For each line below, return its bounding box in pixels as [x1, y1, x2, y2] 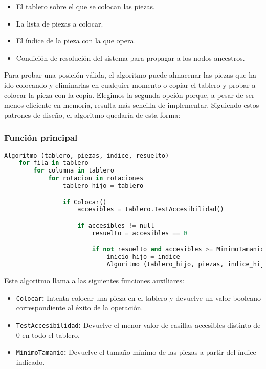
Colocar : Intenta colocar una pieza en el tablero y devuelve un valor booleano [16, 292, 261, 303]
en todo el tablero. [22, 329, 80, 340]
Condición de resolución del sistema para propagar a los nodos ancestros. [16, 52, 245, 63]
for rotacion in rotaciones [48, 175, 144, 182]
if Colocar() [62, 198, 107, 206]
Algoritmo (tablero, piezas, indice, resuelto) [4, 152, 169, 159]
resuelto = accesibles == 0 [92, 229, 187, 237]
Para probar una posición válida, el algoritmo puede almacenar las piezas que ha [4, 69, 256, 80]
